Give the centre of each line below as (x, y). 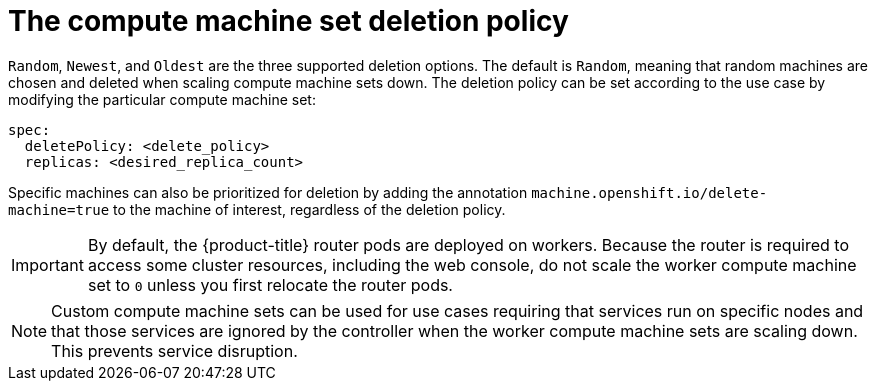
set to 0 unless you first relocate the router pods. (270, 284)
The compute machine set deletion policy (288, 21)
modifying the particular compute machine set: (162, 99)
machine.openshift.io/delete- (649, 192)
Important (47, 264)
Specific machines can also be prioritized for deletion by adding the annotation (268, 192)
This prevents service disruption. (174, 350)
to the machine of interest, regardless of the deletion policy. (309, 209)
